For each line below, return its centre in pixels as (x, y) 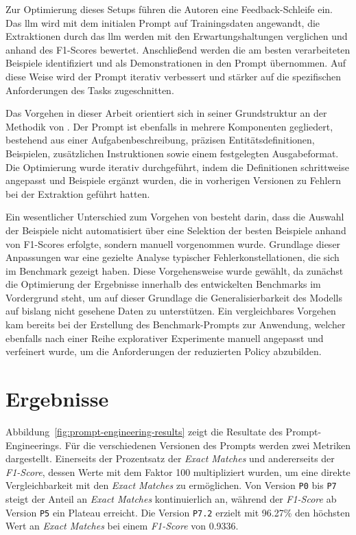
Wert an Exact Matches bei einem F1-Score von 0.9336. (122, 526)
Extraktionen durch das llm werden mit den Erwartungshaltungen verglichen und (177, 36)
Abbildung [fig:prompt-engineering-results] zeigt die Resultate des (144, 431)
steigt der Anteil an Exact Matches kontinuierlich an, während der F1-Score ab (171, 499)
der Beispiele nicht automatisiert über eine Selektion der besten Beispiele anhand (176, 230)
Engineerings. (34, 445)
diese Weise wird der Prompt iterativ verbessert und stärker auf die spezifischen (174, 76)
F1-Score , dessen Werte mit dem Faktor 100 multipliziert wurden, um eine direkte (178, 471)
